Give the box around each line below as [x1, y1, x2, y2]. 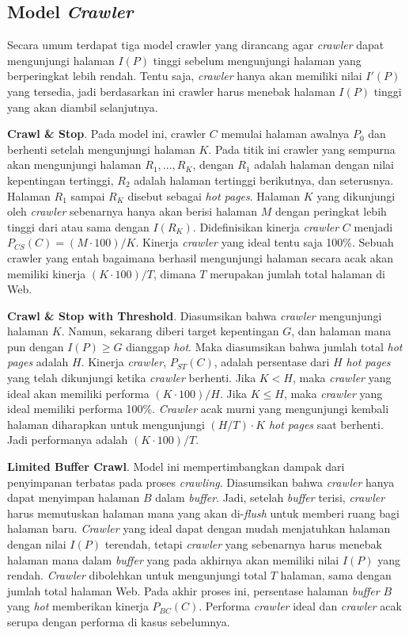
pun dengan [7, 338, 64, 354]
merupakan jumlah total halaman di [210, 265, 385, 281]
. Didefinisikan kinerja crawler [192, 218, 339, 235]
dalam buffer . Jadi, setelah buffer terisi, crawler [155, 489, 385, 506]
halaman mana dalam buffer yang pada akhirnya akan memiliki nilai [7, 551, 339, 568]
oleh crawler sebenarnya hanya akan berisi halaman [7, 203, 258, 220]
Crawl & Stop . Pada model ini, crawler [7, 125, 206, 142]
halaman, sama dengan [280, 567, 392, 583]
